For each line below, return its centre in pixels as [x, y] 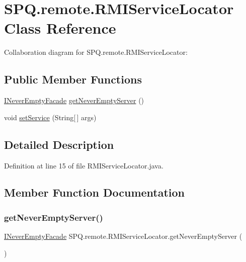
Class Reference [60, 28]
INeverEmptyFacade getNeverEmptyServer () [74, 100]
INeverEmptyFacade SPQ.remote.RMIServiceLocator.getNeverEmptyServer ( [123, 236]
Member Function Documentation [95, 192]
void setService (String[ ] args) [50, 117]
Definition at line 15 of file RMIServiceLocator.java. [84, 165]
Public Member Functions [73, 79]
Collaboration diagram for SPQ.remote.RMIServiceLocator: [96, 52]
